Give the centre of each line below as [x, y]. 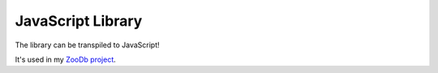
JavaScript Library [79, 21]
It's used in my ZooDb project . [66, 59]
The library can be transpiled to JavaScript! [87, 45]
